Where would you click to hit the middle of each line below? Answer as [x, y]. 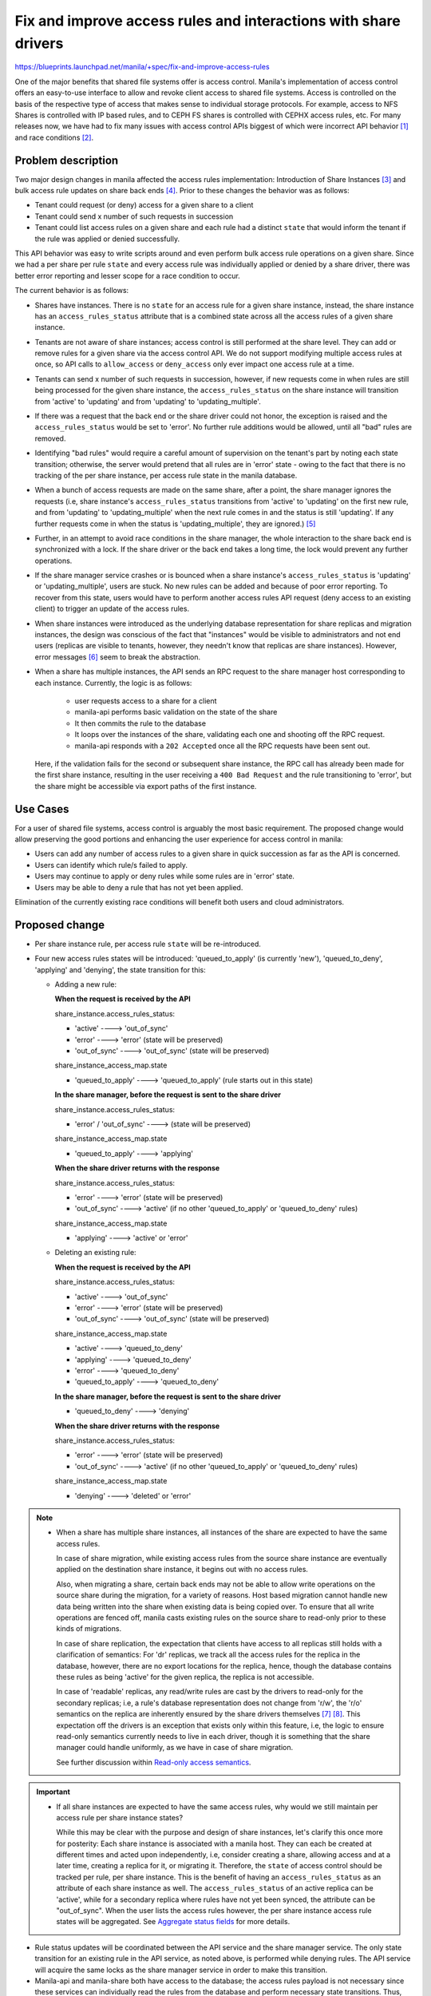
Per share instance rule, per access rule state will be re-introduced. [148, 944]
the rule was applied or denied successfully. [107, 239]
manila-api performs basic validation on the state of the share [176, 712]
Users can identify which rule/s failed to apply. [111, 865]
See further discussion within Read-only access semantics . [154, 1762]
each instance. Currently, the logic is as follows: [113, 683]
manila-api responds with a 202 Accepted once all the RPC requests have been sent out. [222, 746]
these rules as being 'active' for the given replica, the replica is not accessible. [185, 1677]
